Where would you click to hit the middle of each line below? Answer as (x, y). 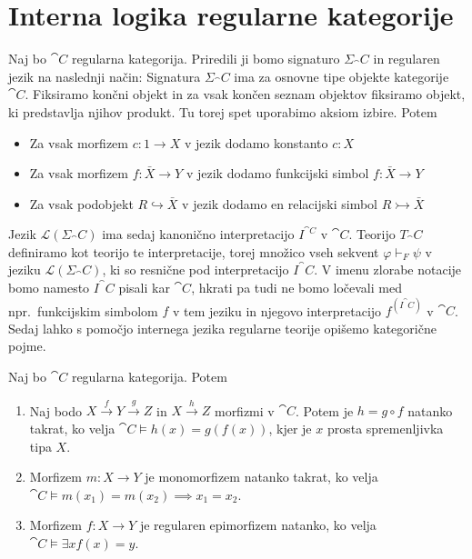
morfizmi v (244, 410)
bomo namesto (49, 288)
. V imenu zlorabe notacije (388, 270)
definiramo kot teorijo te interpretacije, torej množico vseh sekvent (194, 251)
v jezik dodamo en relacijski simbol (280, 203)
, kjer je (290, 428)
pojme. (27, 346)
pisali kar (144, 288)
